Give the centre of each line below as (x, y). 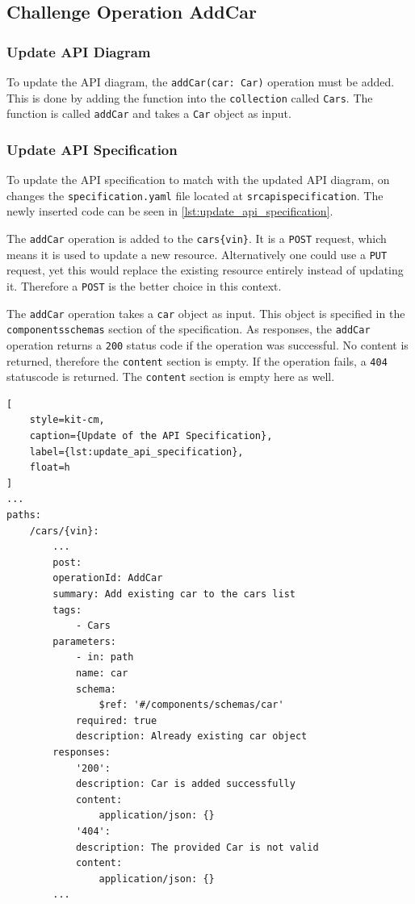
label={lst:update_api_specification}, (136, 452)
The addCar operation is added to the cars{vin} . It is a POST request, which (197, 239)
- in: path (105, 657)
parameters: (85, 641)
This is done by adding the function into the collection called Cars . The (190, 97)
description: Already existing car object (191, 737)
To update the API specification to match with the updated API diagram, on (198, 180)
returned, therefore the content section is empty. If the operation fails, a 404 (197, 360)
